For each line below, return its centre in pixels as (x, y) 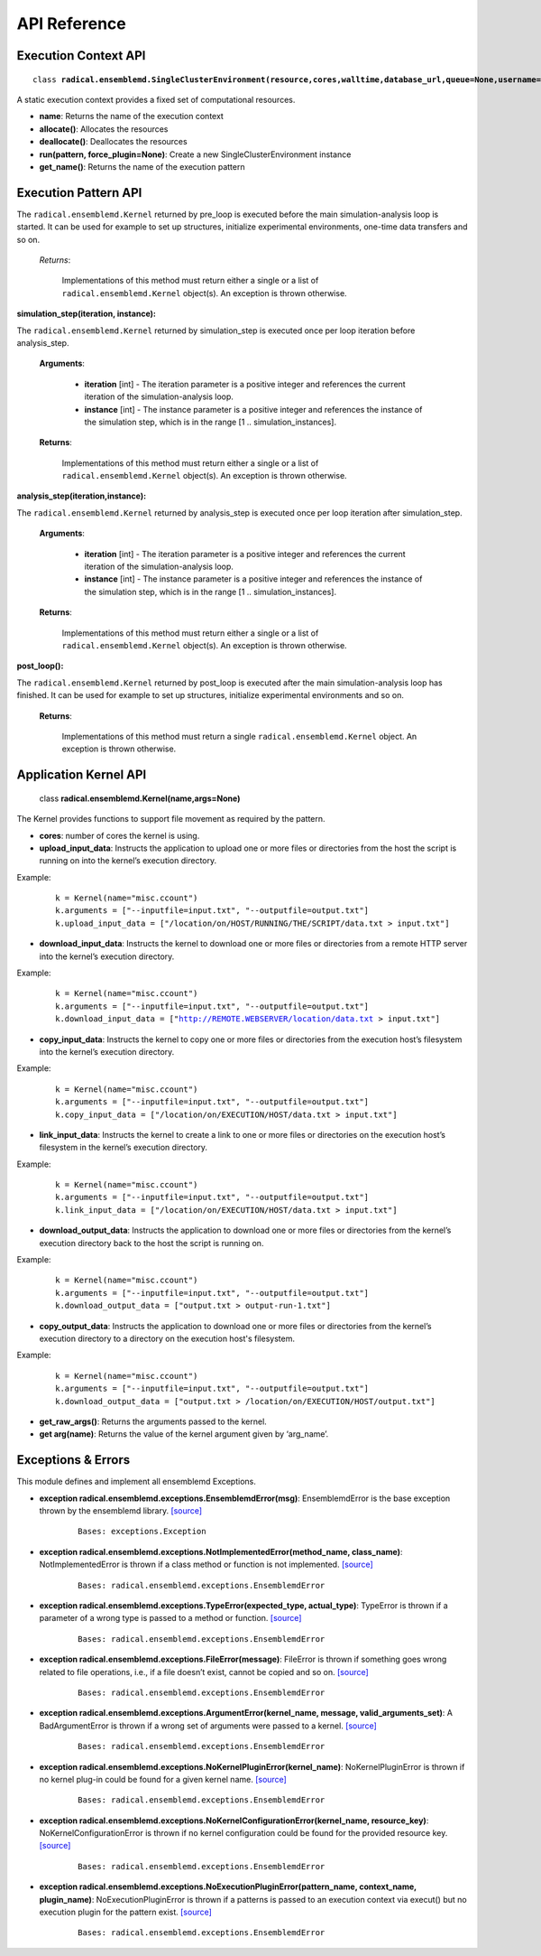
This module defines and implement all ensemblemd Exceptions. (136, 1482)
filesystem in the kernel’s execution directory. (123, 1148)
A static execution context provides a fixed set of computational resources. (156, 99)
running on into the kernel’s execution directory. (128, 861)
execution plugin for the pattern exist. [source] (125, 1912)
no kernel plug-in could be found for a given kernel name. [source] (163, 1779)
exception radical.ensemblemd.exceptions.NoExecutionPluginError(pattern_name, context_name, (228, 1886)
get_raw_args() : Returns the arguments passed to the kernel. (153, 1421)
